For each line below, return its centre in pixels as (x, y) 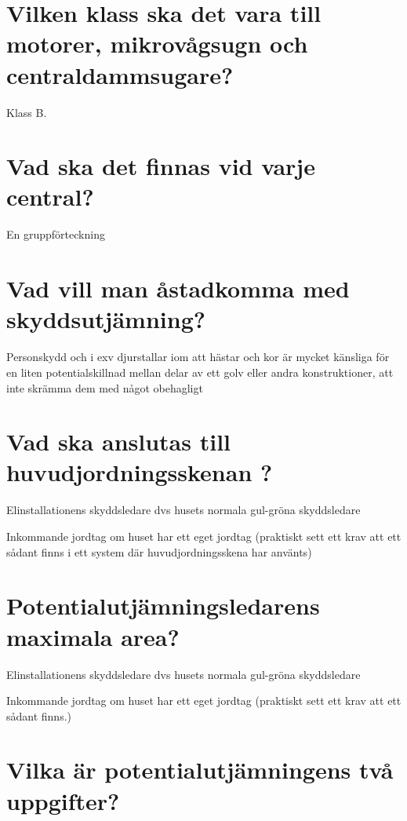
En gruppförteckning (56, 234)
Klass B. (27, 112)
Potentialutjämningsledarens (163, 606)
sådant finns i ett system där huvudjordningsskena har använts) (159, 551)
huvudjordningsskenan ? (140, 472)
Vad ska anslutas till (118, 442)
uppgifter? (63, 800)
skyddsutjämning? (106, 319)
